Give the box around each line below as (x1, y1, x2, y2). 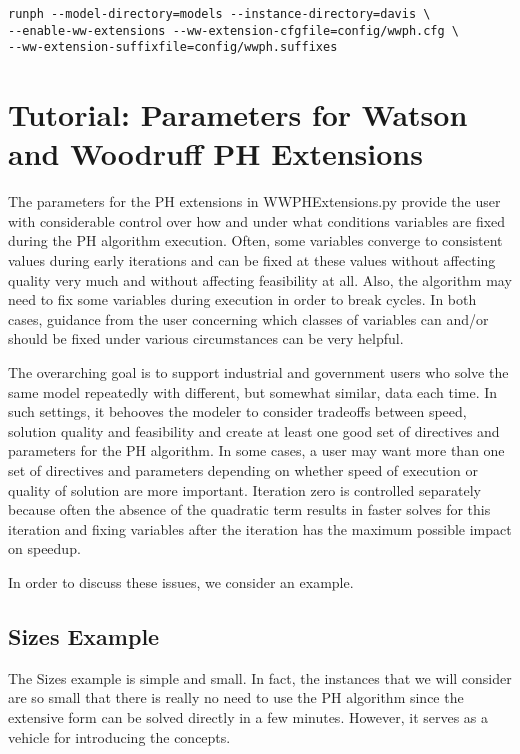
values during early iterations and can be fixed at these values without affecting (8, 250, 496, 271)
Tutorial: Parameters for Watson (8, 94, 468, 135)
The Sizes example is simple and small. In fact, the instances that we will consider (8, 667, 512, 688)
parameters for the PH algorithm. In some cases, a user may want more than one (8, 440, 505, 461)
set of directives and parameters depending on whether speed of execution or (8, 460, 478, 480)
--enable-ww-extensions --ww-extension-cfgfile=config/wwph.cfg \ (8, 23, 460, 38)
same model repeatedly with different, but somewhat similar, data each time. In (8, 381, 498, 402)
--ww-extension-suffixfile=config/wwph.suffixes (8, 40, 338, 55)
